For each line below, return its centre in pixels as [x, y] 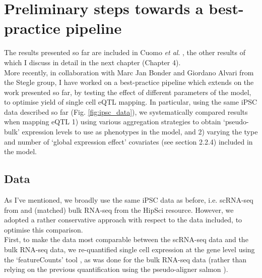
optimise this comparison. [44, 229]
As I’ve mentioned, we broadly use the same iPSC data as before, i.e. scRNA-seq [129, 200]
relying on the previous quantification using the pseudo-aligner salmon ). [116, 269]
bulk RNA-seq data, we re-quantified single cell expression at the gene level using [129, 249]
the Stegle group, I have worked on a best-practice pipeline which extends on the [129, 82]
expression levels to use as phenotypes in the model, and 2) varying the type [140, 132]
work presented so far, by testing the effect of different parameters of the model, [128, 92]
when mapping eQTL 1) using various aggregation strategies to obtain [113, 122]
